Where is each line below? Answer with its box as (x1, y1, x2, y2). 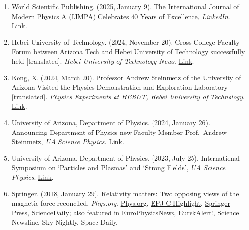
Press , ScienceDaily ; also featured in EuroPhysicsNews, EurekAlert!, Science (11, 207, 239, 217)
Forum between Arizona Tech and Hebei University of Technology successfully (11, 46, 245, 57)
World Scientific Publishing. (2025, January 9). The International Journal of (11, 1, 239, 11)
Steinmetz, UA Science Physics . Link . (11, 136, 124, 147)
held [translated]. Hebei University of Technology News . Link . (11, 56, 194, 66)
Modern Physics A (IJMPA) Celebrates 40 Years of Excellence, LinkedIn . (11, 11, 230, 21)
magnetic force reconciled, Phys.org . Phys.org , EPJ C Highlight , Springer (11, 198, 230, 208)
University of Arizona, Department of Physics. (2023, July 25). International (11, 153, 240, 163)
